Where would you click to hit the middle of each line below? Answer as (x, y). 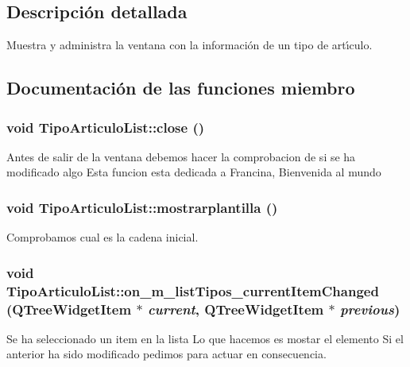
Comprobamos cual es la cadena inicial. (102, 237)
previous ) (370, 309)
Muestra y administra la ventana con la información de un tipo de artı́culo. (190, 45)
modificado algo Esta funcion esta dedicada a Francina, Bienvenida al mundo (194, 172)
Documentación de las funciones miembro (181, 88)
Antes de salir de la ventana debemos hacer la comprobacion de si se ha (181, 156)
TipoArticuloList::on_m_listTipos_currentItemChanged (193, 290)
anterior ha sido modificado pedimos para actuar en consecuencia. (166, 354)
